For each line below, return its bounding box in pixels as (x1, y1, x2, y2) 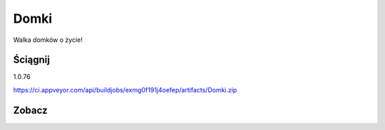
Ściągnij (13, 54, 50, 66)
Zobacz (13, 104, 48, 117)
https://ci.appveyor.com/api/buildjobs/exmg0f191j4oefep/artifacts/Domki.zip (13, 85, 237, 94)
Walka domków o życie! (13, 36, 83, 44)
